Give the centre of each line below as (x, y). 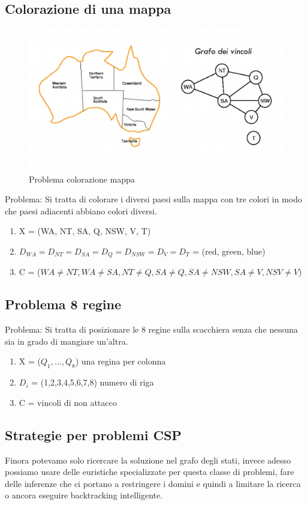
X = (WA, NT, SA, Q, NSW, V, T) (85, 231)
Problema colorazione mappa (82, 179)
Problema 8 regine (63, 304)
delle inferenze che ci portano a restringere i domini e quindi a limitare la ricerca (153, 483)
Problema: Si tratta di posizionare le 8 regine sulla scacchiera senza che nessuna (151, 329)
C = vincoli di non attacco (68, 402)
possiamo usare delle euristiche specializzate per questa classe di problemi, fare (150, 472)
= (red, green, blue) (229, 251)
